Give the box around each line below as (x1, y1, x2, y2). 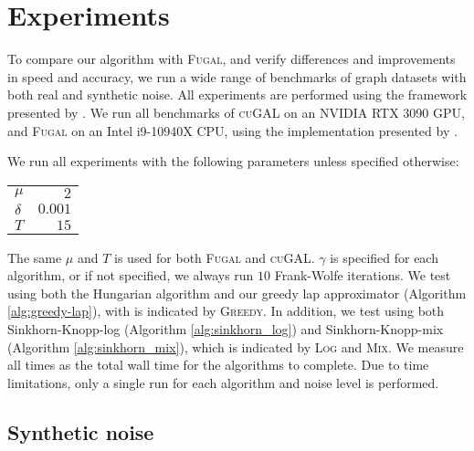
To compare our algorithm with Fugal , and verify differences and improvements (7, 49, 456, 68)
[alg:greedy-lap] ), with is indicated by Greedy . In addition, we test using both (7, 301, 445, 320)
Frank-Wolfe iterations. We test (274, 266, 451, 285)
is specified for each (330, 247, 438, 267)
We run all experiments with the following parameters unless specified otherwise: (7, 152, 459, 171)
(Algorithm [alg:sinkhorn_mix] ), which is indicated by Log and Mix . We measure (7, 337, 464, 356)
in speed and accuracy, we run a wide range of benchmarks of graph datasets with (7, 67, 467, 86)
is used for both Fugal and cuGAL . (114, 247, 315, 267)
